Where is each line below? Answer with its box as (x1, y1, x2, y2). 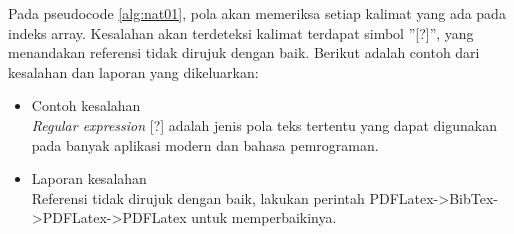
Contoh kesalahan (31, 95, 141, 116)
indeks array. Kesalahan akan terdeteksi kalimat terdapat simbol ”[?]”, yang (8, 22, 474, 43)
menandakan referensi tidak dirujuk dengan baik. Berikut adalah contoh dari (8, 42, 480, 63)
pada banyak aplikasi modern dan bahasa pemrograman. (31, 134, 379, 155)
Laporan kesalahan (31, 168, 147, 189)
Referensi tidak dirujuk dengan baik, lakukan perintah (31, 187, 365, 208)
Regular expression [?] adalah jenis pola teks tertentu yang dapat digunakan (31, 114, 497, 135)
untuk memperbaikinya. (191, 207, 337, 228)
